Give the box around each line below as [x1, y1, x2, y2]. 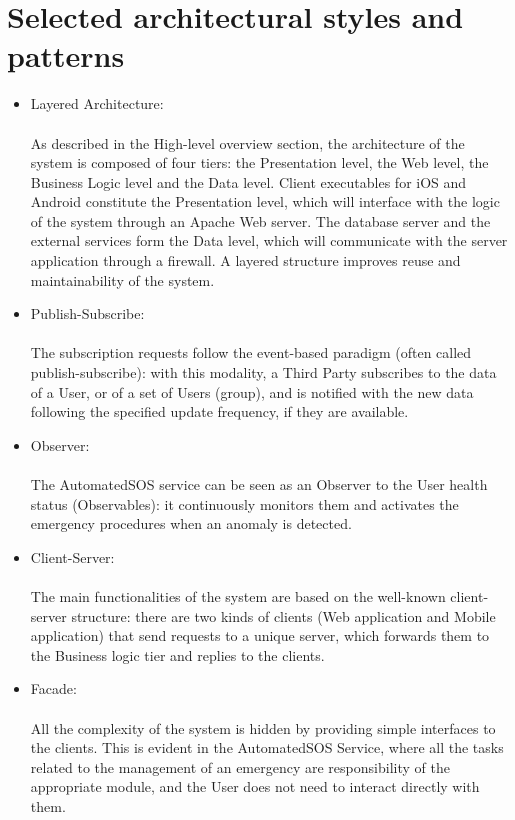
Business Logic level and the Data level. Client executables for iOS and [30, 171, 467, 192]
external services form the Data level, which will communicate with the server [30, 230, 508, 251]
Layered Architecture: [30, 93, 164, 114]
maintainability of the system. [30, 269, 215, 290]
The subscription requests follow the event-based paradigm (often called [30, 342, 472, 363]
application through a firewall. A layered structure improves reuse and [30, 250, 461, 271]
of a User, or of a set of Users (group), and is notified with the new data [30, 381, 474, 402]
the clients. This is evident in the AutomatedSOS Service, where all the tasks [30, 737, 504, 758]
